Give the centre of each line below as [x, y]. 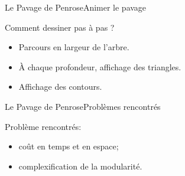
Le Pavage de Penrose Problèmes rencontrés [83, 106]
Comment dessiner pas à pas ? [60, 27]
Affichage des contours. [60, 87]
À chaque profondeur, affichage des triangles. [100, 66]
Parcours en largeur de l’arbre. [74, 47]
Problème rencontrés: [43, 126]
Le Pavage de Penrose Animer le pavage [76, 7]
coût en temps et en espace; [69, 146]
